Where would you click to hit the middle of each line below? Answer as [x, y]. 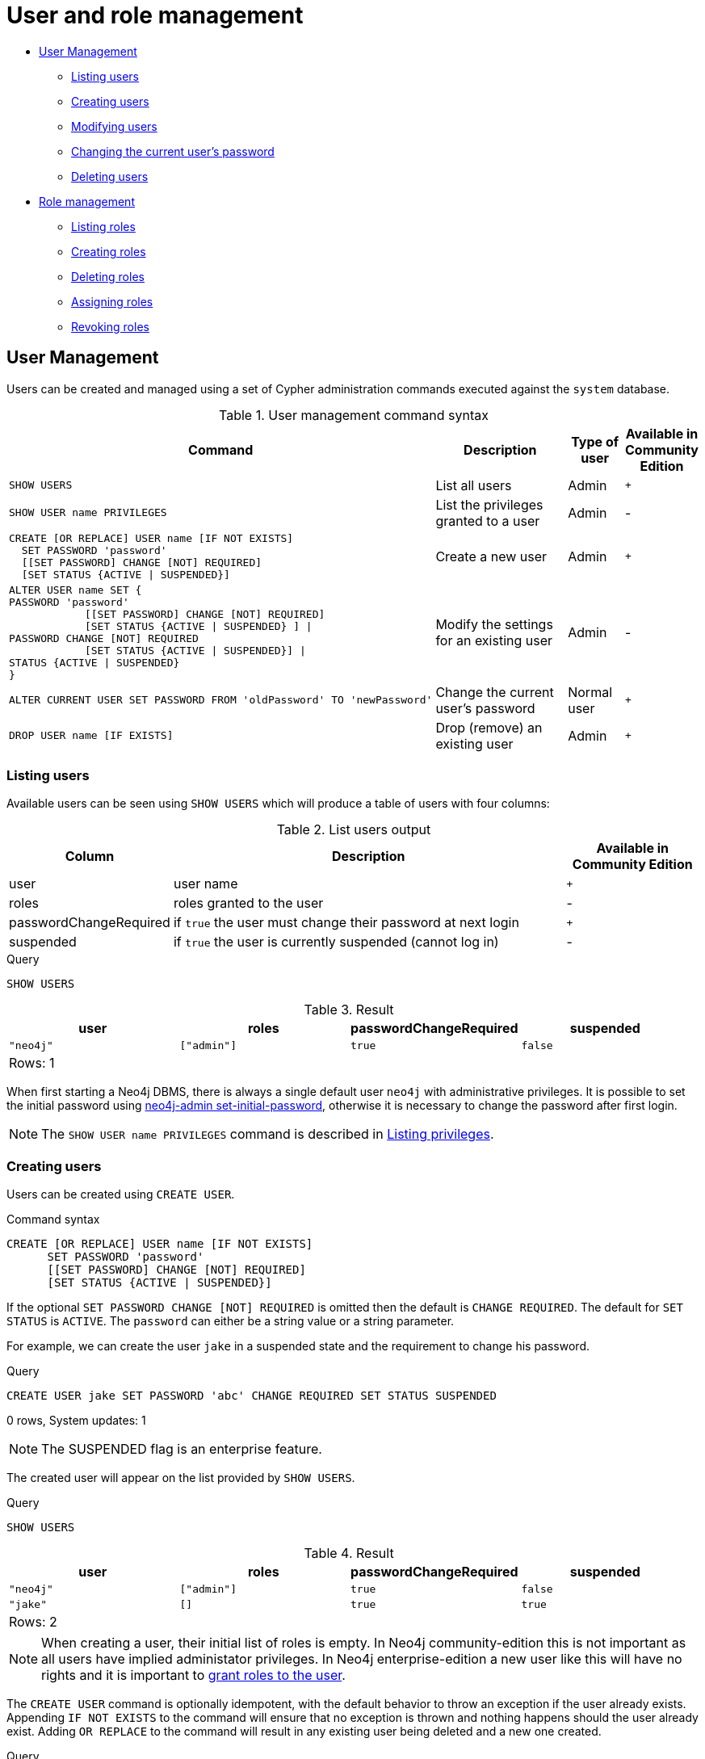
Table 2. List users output [354, 830]
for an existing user [494, 640]
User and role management [155, 15]
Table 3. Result [349, 1010]
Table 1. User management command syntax [354, 415]
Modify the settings [494, 624]
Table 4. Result [349, 1553]
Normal [590, 692]
